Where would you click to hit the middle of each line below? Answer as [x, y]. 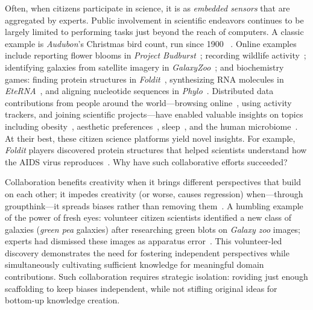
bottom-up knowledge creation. [62, 300]
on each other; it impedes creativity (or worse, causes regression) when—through [154, 193]
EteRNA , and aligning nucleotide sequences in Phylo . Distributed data [139, 91]
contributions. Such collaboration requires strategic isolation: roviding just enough [156, 277]
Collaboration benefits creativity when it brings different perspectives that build [153, 182]
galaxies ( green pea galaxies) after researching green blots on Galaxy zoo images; [153, 229]
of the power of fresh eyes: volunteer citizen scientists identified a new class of [148, 217]
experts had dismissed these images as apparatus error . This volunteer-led [144, 241]
